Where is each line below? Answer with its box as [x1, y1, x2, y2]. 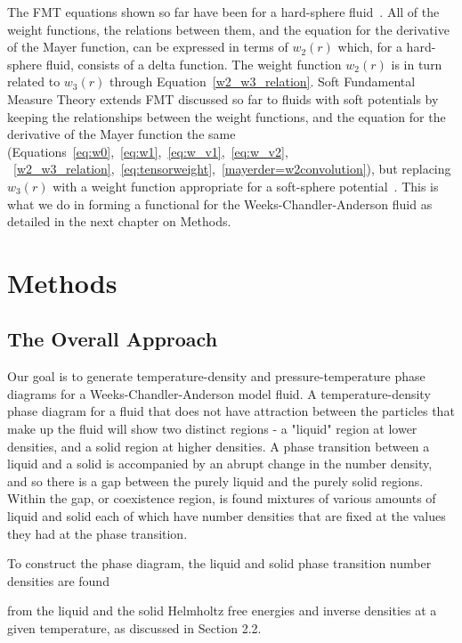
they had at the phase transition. [7, 524, 188, 542]
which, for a [337, 37, 402, 56]
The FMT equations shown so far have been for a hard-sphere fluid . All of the [7, 3, 440, 20]
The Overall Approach [7, 325, 218, 353]
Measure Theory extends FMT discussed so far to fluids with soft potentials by [7, 89, 439, 108]
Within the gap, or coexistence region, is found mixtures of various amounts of [7, 489, 436, 508]
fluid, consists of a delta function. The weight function [45, 54, 342, 73]
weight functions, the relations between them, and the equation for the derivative [7, 20, 450, 38]
